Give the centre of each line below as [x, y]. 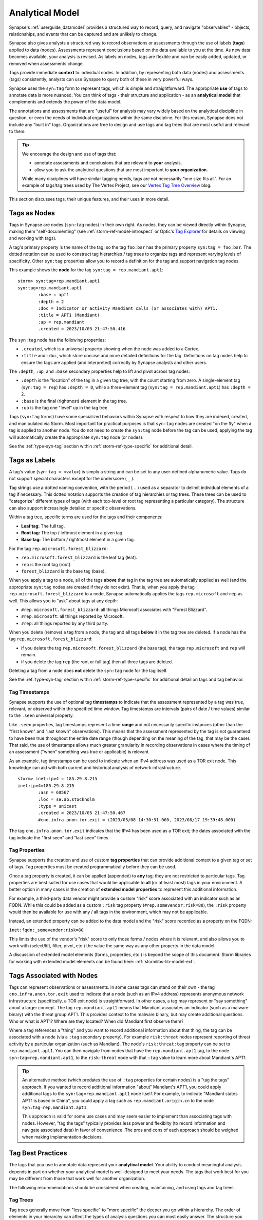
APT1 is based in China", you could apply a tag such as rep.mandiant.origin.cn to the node [118, 1100]
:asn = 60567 [54, 793]
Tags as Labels [32, 460]
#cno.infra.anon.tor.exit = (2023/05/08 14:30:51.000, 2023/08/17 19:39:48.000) [137, 820]
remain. [29, 655]
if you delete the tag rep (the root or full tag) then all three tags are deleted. [97, 662]
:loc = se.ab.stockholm [66, 799]
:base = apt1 [54, 295]
